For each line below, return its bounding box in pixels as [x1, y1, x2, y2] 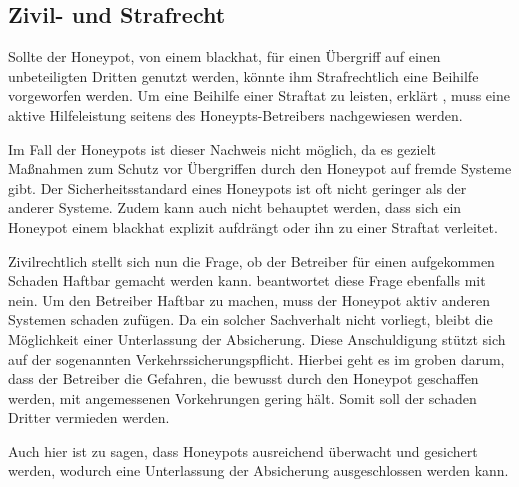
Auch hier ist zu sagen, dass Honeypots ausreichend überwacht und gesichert [8, 440, 478, 461]
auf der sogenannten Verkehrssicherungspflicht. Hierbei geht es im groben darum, [8, 348, 505, 369]
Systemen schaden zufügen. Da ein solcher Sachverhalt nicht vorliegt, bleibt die [8, 309, 493, 330]
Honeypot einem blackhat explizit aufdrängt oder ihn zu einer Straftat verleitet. [8, 216, 498, 237]
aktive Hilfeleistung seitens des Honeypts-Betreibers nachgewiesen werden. [8, 104, 463, 125]
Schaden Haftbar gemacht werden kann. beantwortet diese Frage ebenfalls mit [8, 270, 486, 291]
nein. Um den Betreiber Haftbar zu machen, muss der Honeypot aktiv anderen [8, 289, 490, 310]
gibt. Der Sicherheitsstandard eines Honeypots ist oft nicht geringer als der [8, 177, 467, 198]
